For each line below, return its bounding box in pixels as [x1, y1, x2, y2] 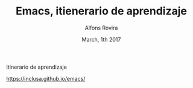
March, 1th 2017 [81, 36, 121, 43]
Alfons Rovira [84, 24, 118, 31]
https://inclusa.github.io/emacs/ [6, 75, 86, 82]
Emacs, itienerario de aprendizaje [15, 4, 187, 18]
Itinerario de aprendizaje [6, 63, 68, 71]
